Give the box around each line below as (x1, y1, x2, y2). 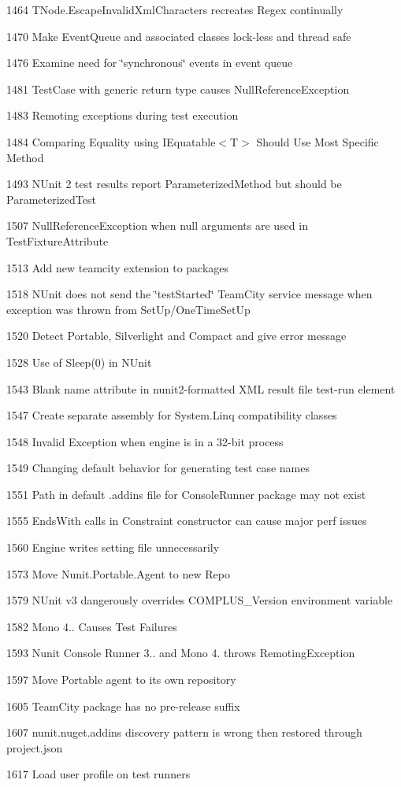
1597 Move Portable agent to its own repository (6, 671, 236, 688)
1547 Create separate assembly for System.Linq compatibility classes (6, 407, 337, 423)
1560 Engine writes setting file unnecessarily (6, 539, 220, 556)
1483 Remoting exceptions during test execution (6, 107, 239, 124)
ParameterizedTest (6, 190, 96, 207)
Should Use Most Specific (256, 133, 379, 150)
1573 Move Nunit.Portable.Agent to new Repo (6, 565, 230, 582)
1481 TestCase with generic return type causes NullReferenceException (6, 80, 350, 97)
